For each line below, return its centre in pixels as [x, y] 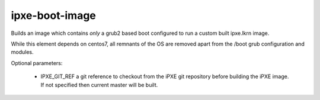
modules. [22, 52]
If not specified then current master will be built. [99, 85]
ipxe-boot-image [53, 15]
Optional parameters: [37, 63]
